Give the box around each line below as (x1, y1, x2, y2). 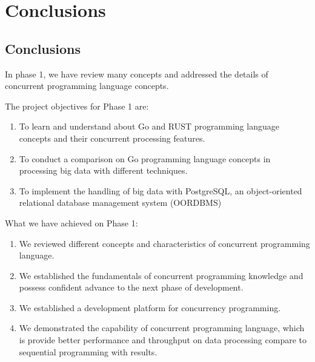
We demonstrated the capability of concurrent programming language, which (19, 321, 305, 334)
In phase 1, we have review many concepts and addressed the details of (5, 67, 268, 80)
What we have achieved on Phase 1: (5, 216, 138, 229)
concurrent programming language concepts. (5, 79, 169, 92)
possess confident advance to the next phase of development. (19, 281, 244, 294)
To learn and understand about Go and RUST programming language (19, 120, 279, 133)
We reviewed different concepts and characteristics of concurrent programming (19, 237, 310, 249)
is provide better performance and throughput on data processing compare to (19, 334, 307, 346)
